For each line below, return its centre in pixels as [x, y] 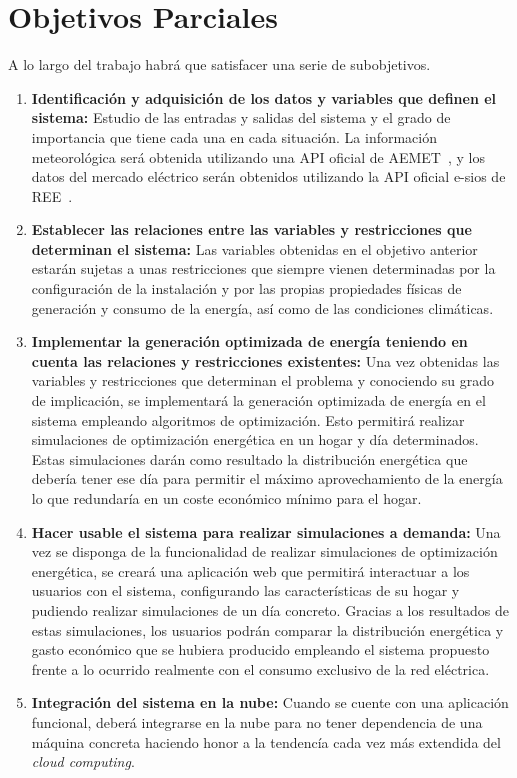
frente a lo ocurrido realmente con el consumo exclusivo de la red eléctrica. [260, 668]
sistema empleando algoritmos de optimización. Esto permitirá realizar [248, 419]
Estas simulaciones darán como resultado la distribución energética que [249, 458]
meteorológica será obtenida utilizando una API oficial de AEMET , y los [258, 156]
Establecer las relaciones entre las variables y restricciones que [251, 229]
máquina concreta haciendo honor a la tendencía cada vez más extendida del [266, 741]
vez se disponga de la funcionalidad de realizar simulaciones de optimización [264, 551]
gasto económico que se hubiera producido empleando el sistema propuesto [260, 649]
